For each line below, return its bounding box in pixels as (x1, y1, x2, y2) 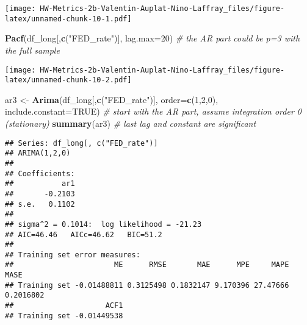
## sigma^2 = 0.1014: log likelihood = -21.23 (5, 220, 202, 229)
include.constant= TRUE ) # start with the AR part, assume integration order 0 (5, 105, 302, 118)
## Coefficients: (5, 169, 75, 178)
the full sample (5, 43, 60, 56)
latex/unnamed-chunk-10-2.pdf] (5, 76, 132, 85)
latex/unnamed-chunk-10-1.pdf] (5, 14, 132, 23)
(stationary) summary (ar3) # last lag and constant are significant (5, 117, 256, 129)
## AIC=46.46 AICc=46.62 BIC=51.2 (5, 230, 162, 239)
